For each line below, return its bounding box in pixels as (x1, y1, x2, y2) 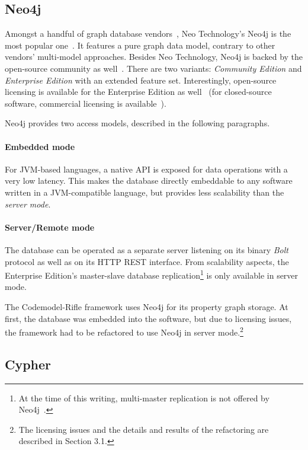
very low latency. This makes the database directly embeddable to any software (5, 174, 293, 187)
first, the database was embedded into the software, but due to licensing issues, (5, 312, 292, 324)
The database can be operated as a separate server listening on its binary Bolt (5, 243, 288, 256)
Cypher (5, 355, 52, 373)
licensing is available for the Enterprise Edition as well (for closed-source (5, 85, 272, 98)
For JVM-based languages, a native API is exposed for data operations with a (5, 162, 288, 175)
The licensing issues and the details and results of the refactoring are (18, 423, 269, 435)
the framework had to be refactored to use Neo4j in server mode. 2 (5, 324, 243, 338)
